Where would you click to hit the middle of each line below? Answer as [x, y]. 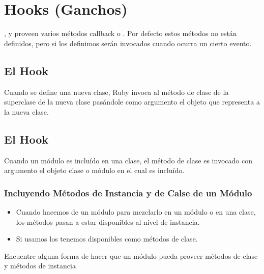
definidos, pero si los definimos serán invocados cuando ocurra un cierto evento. [128, 43]
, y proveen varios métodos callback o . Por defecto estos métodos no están [121, 33]
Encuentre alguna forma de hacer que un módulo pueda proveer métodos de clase [131, 255]
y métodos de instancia [40, 266]
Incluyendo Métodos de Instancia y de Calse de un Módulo [128, 193]
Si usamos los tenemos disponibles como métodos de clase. [107, 239]
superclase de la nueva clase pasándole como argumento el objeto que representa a [132, 102]
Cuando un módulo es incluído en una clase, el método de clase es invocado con [128, 160]
